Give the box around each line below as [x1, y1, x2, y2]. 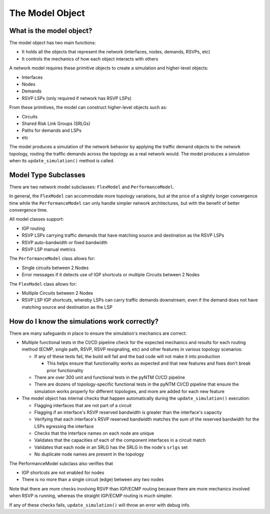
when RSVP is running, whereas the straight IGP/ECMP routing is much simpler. [9, 493, 173, 499]
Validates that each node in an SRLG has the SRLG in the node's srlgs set [34, 444, 188, 450]
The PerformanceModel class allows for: [9, 255, 95, 262]
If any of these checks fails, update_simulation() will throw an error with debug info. [9, 502, 191, 508]
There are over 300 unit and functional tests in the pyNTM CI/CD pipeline [34, 374, 185, 380]
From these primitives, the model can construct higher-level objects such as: [9, 104, 167, 110]
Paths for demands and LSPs [21, 127, 82, 133]
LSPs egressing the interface [34, 423, 94, 429]
